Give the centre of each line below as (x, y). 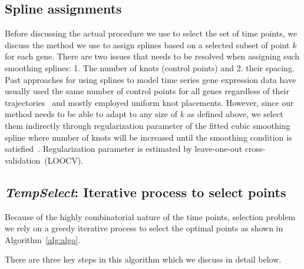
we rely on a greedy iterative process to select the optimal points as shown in (144, 228)
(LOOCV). (64, 160)
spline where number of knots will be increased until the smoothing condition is (148, 137)
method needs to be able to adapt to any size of (91, 114)
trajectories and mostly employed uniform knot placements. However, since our (149, 102)
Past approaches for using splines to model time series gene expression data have (151, 79)
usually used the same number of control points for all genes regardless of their (147, 91)
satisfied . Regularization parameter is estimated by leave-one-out (124, 149)
